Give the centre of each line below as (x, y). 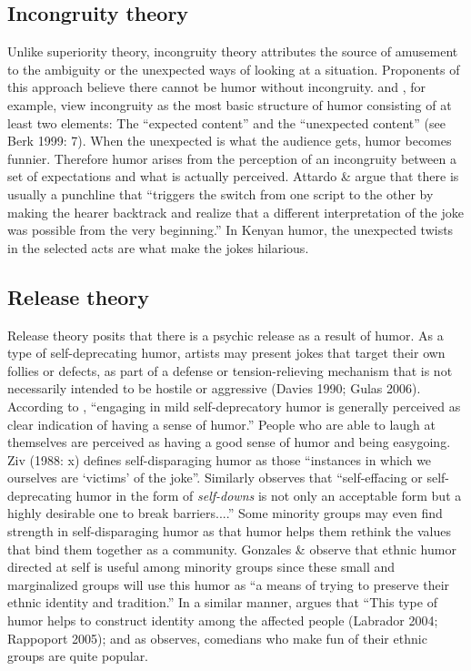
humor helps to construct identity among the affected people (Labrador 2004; (223, 620)
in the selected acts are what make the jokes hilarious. (158, 247)
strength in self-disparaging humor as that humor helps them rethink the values (229, 531)
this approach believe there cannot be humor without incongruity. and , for (217, 87)
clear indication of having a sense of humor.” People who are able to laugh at (222, 424)
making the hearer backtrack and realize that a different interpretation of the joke (235, 212)
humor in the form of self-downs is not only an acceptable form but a (269, 495)
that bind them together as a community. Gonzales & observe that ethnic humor (232, 549)
